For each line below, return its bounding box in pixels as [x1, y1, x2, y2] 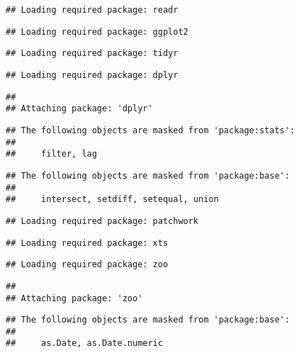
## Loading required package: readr [6, 5, 179, 15]
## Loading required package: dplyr [6, 69, 179, 80]
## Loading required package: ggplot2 [6, 26, 188, 37]
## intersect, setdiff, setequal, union [6, 194, 219, 205]
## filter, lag [6, 149, 97, 159]
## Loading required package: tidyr [6, 48, 179, 59]
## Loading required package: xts [6, 237, 169, 248]
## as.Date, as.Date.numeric [6, 338, 163, 349]
